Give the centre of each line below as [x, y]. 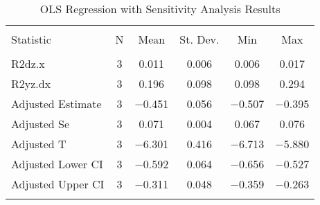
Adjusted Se [41, 124]
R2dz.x [28, 63]
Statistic [31, 39]
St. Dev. [199, 39]
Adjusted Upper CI [58, 184]
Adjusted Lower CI [57, 164]
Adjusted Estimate [56, 104]
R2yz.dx [31, 83]
